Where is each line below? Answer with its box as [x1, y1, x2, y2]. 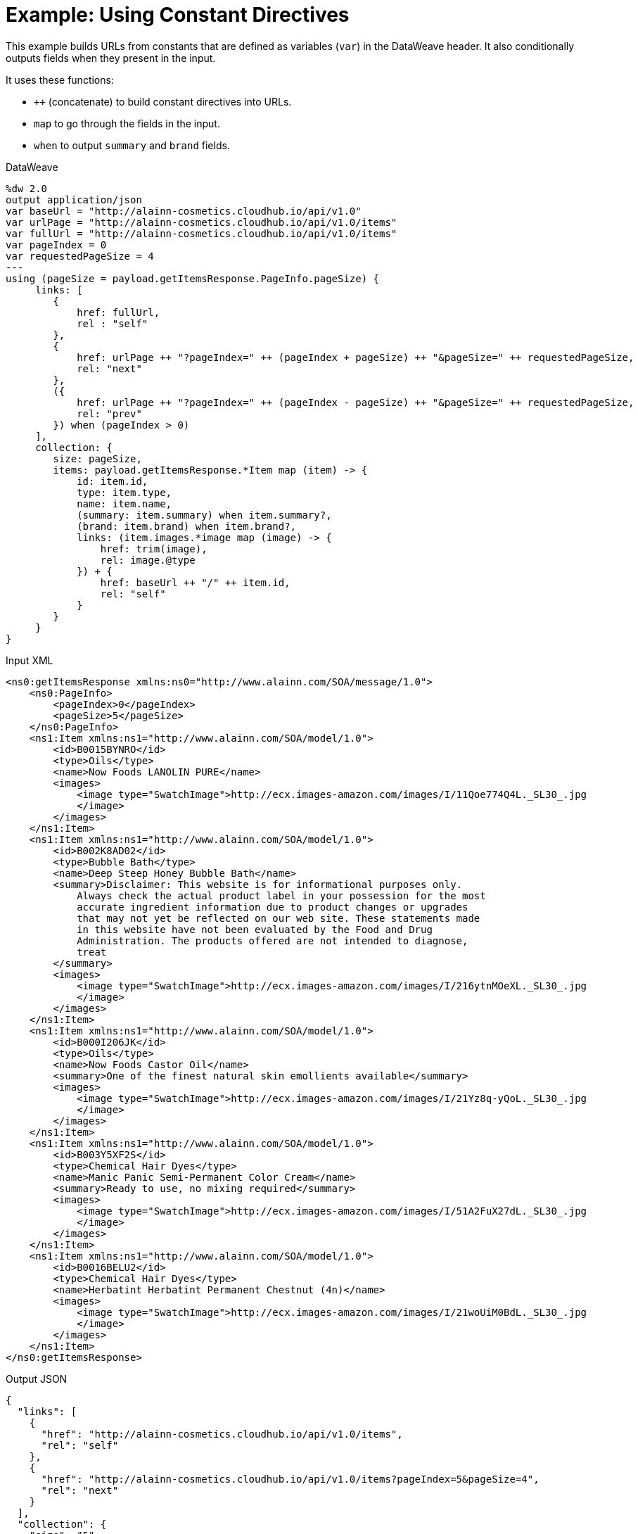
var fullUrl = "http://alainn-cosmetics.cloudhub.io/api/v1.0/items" [6, 227, 397, 239]
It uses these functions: [6, 73, 114, 86]
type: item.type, [77, 486, 172, 498]
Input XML [6, 654, 53, 666]
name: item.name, [77, 497, 172, 509]
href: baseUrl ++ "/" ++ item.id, [100, 576, 291, 588]
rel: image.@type [100, 554, 196, 566]
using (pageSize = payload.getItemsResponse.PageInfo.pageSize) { [6, 272, 380, 284]
